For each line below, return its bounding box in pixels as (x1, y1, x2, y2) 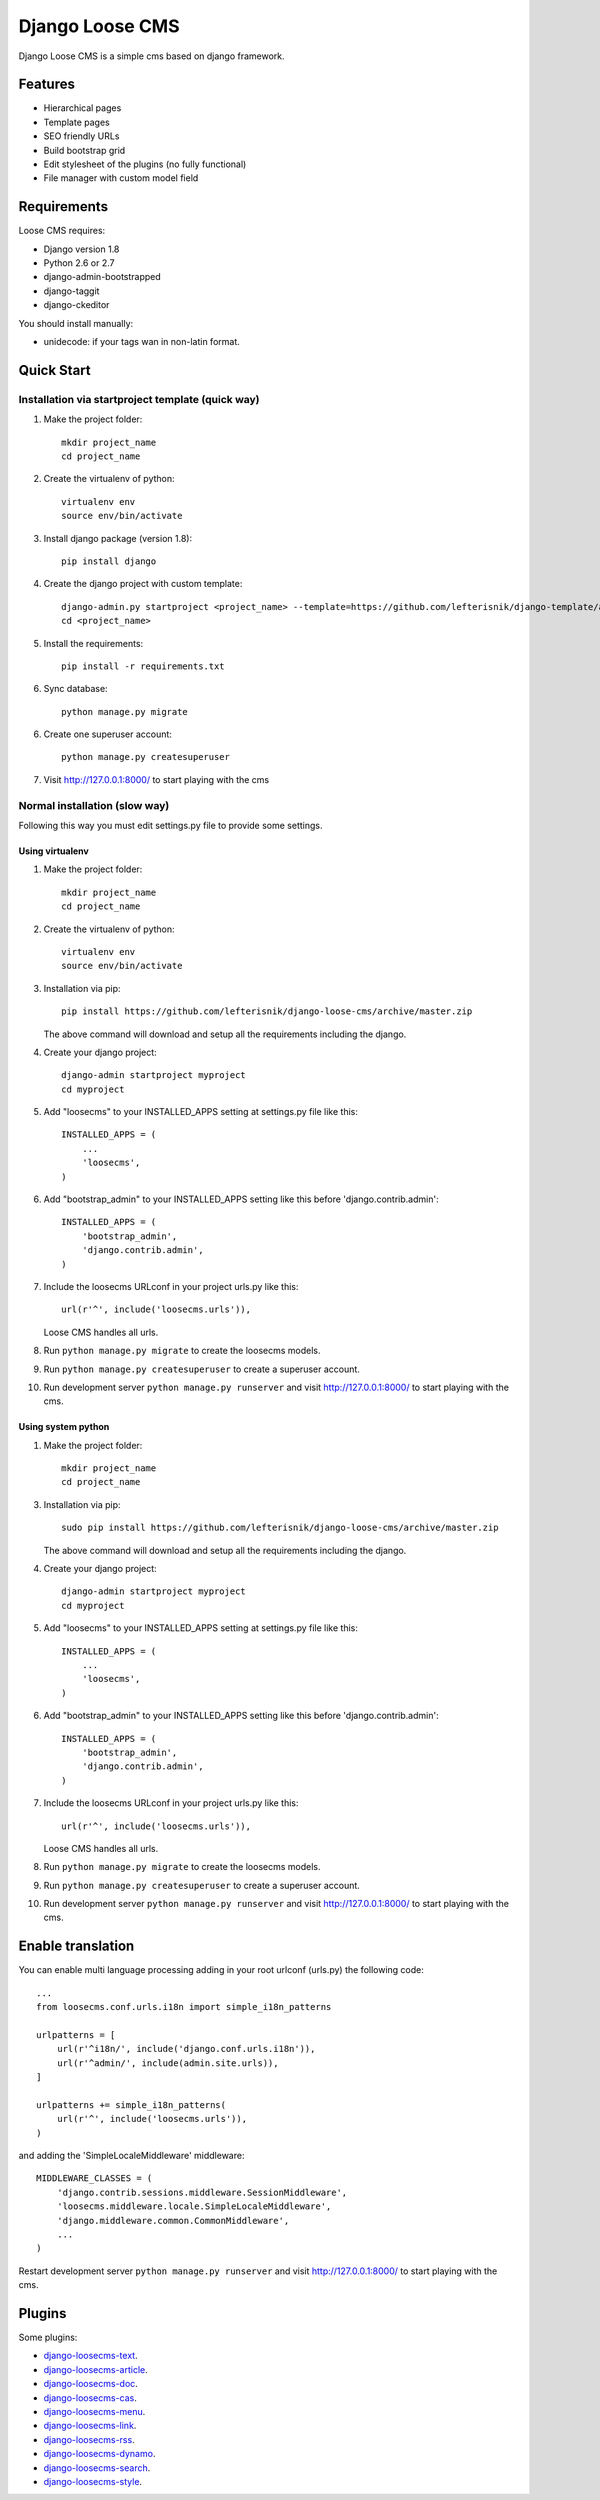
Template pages (43, 116, 110, 128)
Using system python (18, 1421, 110, 1433)
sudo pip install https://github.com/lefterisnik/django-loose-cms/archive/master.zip (61, 1522, 499, 1534)
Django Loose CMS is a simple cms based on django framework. (18, 50, 285, 62)
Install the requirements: (43, 637, 144, 649)
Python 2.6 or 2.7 (43, 257, 115, 269)
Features (18, 76, 75, 93)
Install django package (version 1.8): (43, 532, 193, 544)
